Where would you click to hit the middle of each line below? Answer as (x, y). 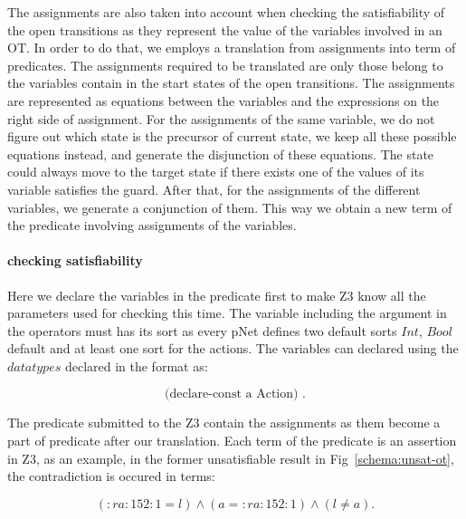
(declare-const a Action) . (235, 394)
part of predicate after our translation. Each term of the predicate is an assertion (232, 441)
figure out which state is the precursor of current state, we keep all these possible (232, 136)
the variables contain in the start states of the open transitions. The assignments (231, 83)
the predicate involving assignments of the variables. (152, 225)
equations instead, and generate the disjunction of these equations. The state (221, 154)
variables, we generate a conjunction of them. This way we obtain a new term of (230, 207)
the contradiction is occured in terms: (111, 476)
